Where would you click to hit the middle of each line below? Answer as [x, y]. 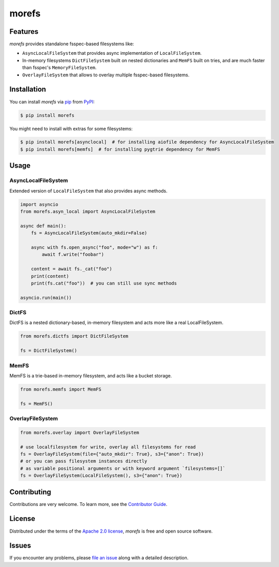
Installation [28, 89]
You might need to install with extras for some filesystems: [71, 129]
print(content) [50, 276]
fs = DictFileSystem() [49, 351]
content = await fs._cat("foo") [72, 269]
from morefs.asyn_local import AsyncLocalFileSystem [88, 211]
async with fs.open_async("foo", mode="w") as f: [94, 247]
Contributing [30, 492]
